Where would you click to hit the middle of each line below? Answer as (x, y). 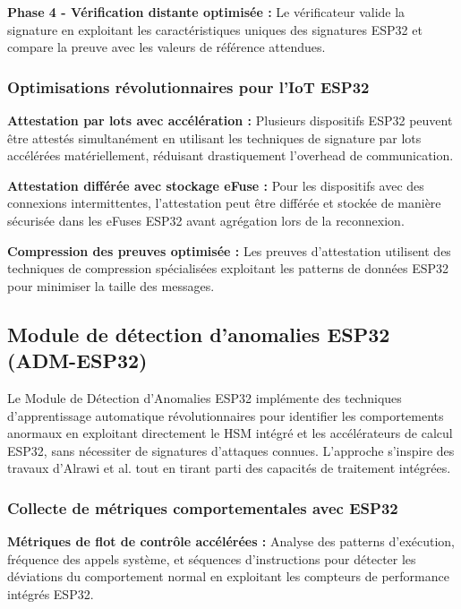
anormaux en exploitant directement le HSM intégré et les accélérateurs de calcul (230, 433)
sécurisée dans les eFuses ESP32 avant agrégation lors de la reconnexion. (206, 220)
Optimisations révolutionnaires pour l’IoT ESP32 (188, 86)
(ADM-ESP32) (77, 360)
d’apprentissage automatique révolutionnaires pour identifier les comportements (226, 415)
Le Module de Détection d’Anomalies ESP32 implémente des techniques (205, 397)
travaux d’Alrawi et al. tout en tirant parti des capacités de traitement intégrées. (229, 468)
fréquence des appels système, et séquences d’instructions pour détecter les (212, 558)
